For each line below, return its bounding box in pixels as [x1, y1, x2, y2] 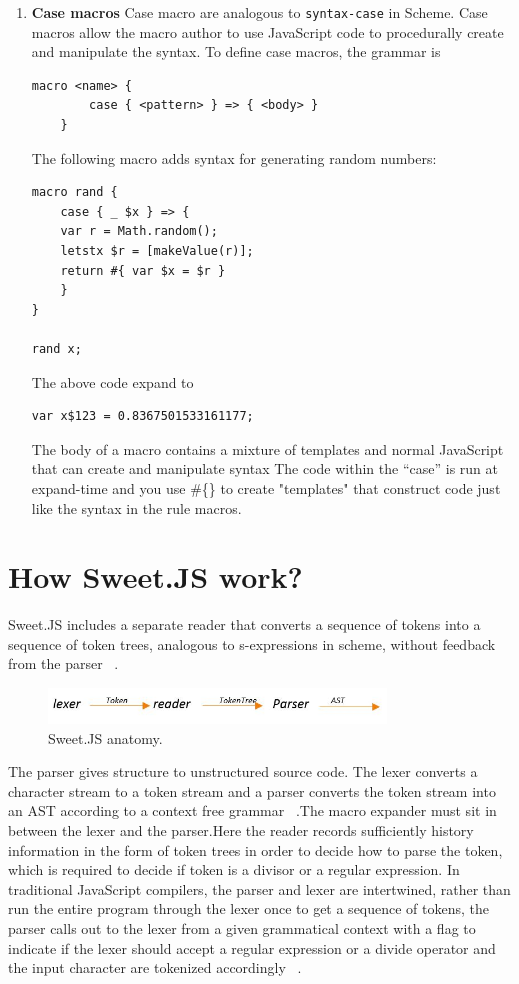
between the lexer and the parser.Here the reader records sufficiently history [8, 820, 474, 841]
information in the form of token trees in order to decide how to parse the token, [8, 839, 503, 860]
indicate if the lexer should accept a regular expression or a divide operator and [8, 937, 496, 958]
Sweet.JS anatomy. [48, 727, 163, 748]
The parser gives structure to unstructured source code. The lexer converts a [8, 761, 478, 782]
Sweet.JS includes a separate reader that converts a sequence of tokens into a [8, 614, 481, 635]
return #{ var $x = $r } [60, 263, 226, 278]
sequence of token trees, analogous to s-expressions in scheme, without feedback [8, 633, 496, 654]
